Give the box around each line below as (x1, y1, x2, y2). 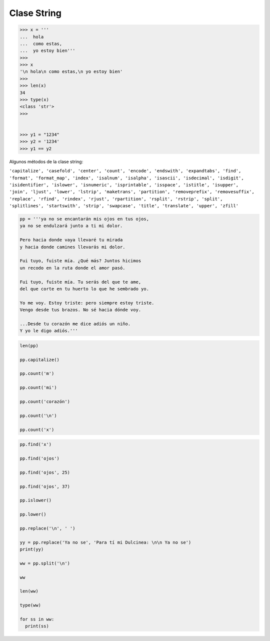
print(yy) (19, 547, 44, 552)
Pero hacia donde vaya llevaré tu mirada (19, 237, 123, 243)
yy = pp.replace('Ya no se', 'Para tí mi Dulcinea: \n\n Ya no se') (19, 540, 191, 545)
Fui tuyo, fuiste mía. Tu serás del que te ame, (19, 279, 141, 285)
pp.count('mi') (19, 385, 57, 391)
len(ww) (19, 589, 38, 594)
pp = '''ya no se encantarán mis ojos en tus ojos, (19, 216, 149, 222)
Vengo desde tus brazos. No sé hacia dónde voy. (19, 307, 141, 313)
